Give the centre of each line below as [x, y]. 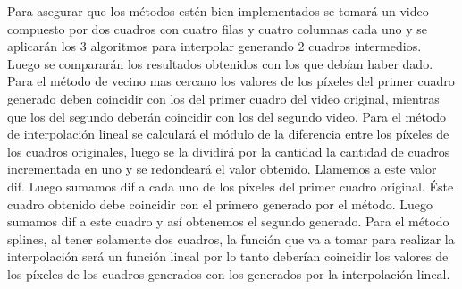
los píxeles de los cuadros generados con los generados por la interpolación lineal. [229, 273]
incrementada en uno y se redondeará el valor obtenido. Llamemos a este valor [222, 169]
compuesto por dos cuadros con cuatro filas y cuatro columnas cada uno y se [217, 28]
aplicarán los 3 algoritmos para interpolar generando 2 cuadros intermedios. [214, 46]
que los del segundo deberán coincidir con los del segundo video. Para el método [227, 116]
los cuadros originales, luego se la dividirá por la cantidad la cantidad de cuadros [229, 151]
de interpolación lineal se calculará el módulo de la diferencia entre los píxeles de [228, 134]
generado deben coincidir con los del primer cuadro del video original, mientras [223, 98]
